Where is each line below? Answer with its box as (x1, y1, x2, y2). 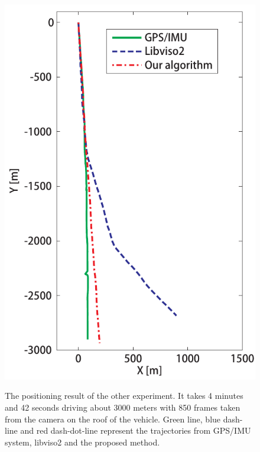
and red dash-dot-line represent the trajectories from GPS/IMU (20, 424, 251, 437)
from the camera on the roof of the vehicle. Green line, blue (5, 412, 221, 425)
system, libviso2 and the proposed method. (5, 435, 160, 448)
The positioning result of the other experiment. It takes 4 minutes (5, 389, 243, 402)
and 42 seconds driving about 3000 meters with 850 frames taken (5, 401, 240, 414)
